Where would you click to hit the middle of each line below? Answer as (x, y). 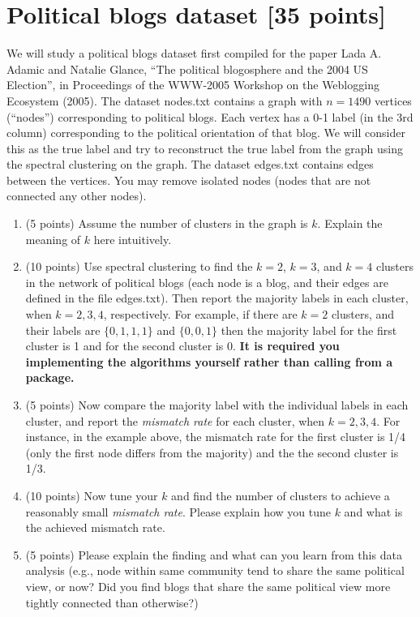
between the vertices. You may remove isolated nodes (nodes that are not (189, 180)
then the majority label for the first (309, 330)
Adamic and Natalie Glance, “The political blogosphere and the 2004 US (187, 69)
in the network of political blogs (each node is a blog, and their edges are (207, 282)
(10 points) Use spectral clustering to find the (139, 266)
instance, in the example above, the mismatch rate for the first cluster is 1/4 (216, 437)
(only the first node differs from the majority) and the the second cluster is (212, 452)
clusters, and (363, 314)
